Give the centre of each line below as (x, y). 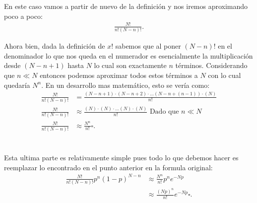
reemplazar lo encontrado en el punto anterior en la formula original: (108, 167)
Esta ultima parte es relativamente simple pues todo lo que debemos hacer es (121, 158)
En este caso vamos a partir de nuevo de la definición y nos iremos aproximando (126, 6)
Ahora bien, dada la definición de (55, 46)
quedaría (17, 85)
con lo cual (225, 75)
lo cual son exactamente (130, 65)
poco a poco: (23, 16)
